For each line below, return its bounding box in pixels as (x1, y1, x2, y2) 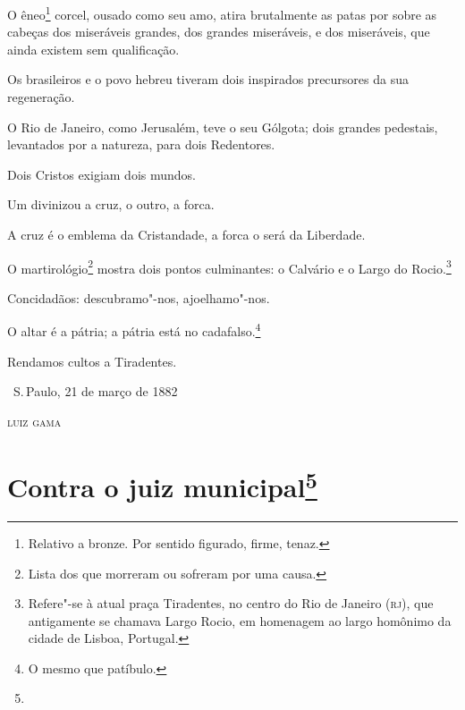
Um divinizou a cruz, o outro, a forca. (7, 195, 215, 214)
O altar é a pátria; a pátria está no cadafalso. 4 (7, 319, 261, 341)
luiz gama (7, 411, 62, 430)
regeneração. (7, 88, 75, 106)
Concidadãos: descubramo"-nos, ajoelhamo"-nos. (7, 288, 270, 307)
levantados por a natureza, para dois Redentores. (7, 135, 275, 154)
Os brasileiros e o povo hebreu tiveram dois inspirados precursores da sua (7, 70, 409, 89)
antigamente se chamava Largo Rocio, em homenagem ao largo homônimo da (28, 611, 452, 630)
